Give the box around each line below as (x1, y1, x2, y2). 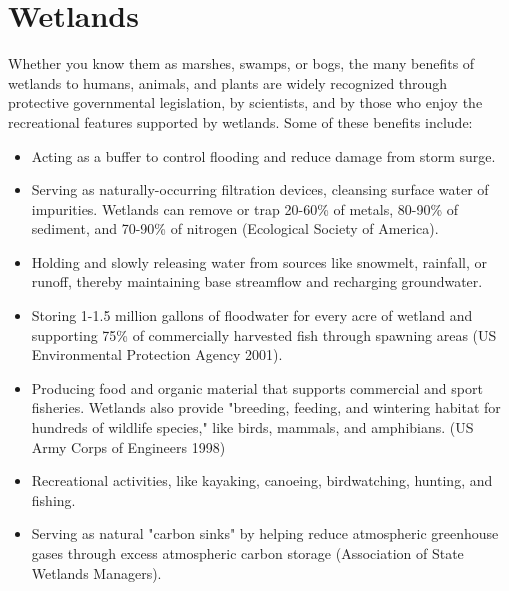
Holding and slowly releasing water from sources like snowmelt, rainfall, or (31, 251, 488, 272)
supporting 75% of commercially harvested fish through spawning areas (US (31, 324, 497, 345)
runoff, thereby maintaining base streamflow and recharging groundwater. (31, 271, 483, 292)
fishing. (31, 489, 76, 510)
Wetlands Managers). (31, 562, 162, 583)
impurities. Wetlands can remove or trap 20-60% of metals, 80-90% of (31, 198, 458, 219)
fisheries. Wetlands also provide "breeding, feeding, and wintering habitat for (31, 397, 501, 418)
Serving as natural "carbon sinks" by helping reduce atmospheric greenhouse (31, 523, 499, 544)
